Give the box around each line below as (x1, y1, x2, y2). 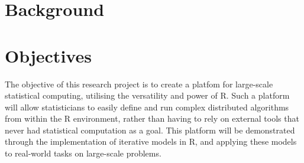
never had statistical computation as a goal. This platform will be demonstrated (5, 123, 295, 136)
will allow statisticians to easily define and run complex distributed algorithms (5, 100, 289, 113)
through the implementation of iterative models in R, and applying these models (5, 135, 297, 148)
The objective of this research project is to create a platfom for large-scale (5, 77, 273, 90)
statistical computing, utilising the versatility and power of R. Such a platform (5, 89, 290, 102)
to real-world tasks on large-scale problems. (5, 147, 161, 159)
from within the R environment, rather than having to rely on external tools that (5, 112, 299, 125)
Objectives (5, 43, 92, 67)
